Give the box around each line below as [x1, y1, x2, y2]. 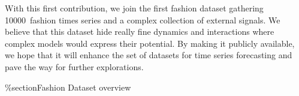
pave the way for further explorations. [5, 60, 144, 73]
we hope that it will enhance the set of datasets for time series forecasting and [5, 49, 292, 61]
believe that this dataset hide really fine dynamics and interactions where [5, 25, 274, 38]
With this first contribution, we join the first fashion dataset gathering [5, 2, 264, 14]
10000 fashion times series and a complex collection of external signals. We [5, 13, 280, 26]
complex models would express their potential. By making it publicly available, [5, 37, 295, 49]
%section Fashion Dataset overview [5, 80, 131, 93]
